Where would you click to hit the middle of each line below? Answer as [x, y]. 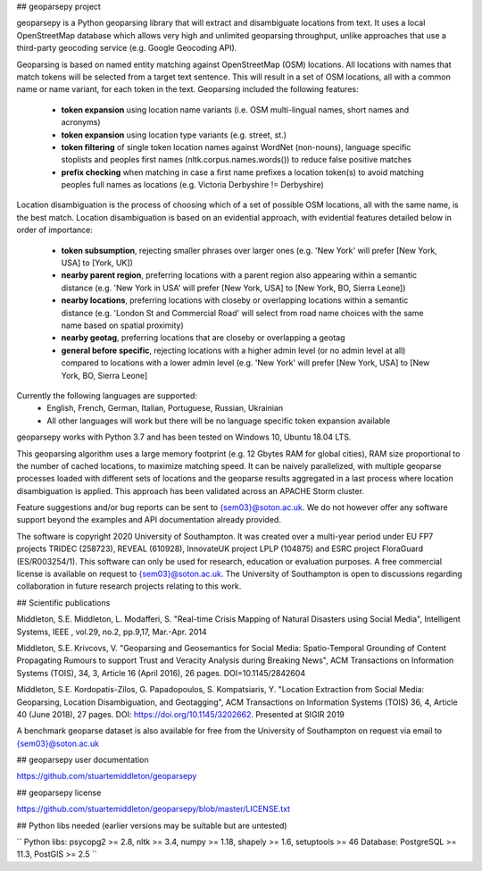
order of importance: [54, 230]
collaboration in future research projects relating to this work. [129, 586]
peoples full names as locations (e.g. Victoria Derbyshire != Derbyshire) [193, 185]
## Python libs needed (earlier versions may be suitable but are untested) [152, 825]
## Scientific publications [63, 602]
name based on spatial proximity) [123, 325]
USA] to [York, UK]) [97, 263]
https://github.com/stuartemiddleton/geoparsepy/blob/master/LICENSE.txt [153, 809]
